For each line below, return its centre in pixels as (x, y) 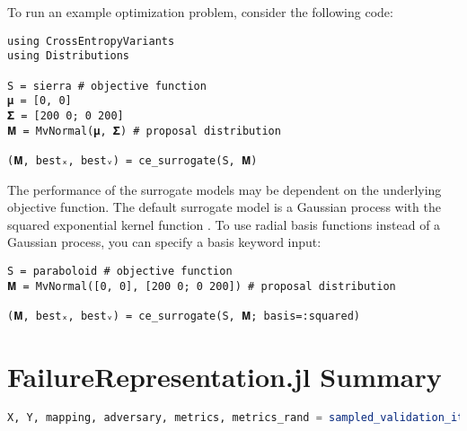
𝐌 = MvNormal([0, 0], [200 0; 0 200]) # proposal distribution (202, 286)
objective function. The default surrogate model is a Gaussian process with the (224, 207)
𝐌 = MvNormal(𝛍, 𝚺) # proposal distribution (144, 131)
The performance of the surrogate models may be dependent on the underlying (225, 189)
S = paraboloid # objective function (120, 271)
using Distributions (69, 56)
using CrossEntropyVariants (91, 41)
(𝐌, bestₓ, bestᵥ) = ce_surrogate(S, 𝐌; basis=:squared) (184, 316)
